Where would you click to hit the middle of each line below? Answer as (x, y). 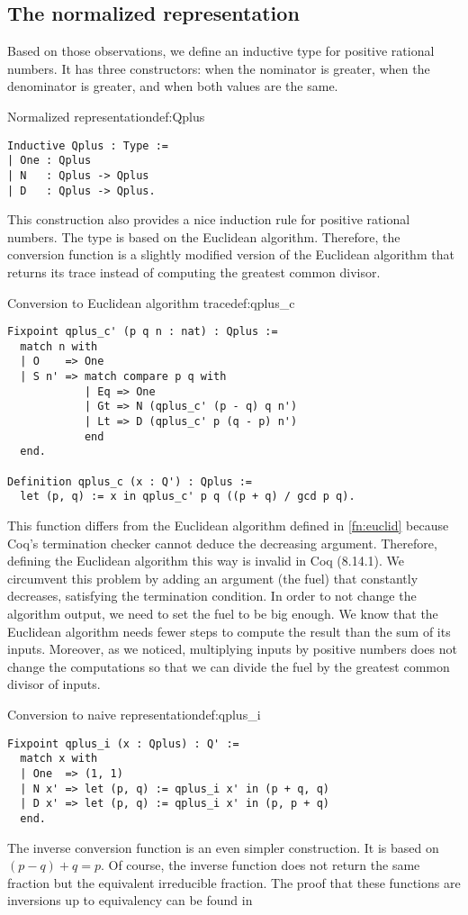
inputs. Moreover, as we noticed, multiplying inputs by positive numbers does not (232, 649)
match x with (59, 759)
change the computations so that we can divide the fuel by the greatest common (229, 666)
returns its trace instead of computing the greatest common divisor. (194, 272)
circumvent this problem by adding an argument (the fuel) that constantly (213, 578)
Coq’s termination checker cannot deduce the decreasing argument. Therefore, (222, 543)
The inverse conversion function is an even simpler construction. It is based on (223, 847)
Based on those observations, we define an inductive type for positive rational (221, 51)
